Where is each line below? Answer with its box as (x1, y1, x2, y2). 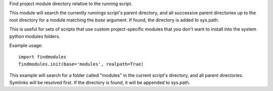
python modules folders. (9, 33, 61, 39)
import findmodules (18, 54, 67, 60)
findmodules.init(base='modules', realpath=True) (18, 61, 144, 67)
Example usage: (9, 42, 43, 48)
